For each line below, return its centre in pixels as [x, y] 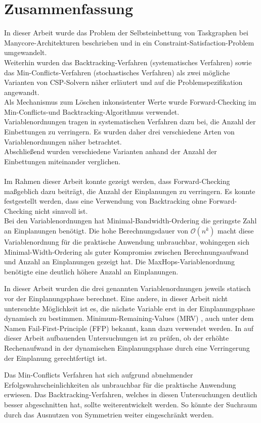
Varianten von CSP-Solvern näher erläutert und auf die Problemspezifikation [123, 82]
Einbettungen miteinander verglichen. [62, 161]
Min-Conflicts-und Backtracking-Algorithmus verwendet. [92, 111]
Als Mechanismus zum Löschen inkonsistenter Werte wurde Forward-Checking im [130, 102]
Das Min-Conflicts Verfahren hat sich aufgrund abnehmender [99, 375]
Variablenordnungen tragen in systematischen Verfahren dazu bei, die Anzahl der [130, 122]
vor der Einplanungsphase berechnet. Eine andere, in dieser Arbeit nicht [116, 298]
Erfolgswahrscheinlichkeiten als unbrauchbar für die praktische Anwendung [120, 384]
